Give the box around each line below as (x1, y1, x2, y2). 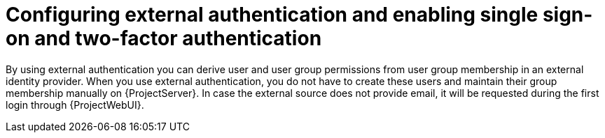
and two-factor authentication (34, 26, 322, 50)
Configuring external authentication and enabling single (6, 3, 538, 26)
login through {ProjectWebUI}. (6, 98, 144, 111)
